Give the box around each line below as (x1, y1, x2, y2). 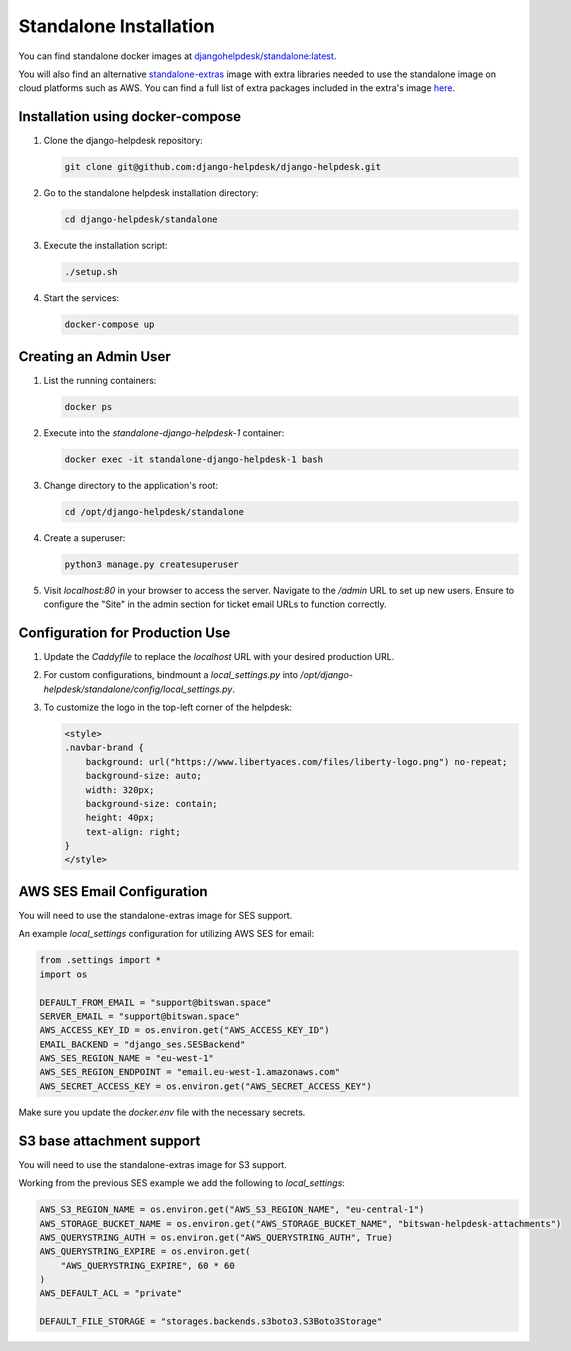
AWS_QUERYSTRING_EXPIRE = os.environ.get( (39, 1246, 251, 1257)
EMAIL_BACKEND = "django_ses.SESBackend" (39, 1038, 246, 1050)
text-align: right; (85, 826, 182, 837)
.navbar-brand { (64, 742, 145, 754)
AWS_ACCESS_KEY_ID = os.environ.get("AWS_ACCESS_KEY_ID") (39, 1025, 330, 1036)
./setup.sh (64, 266, 118, 278)
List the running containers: (43, 374, 157, 386)
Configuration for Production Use (18, 624, 231, 641)
